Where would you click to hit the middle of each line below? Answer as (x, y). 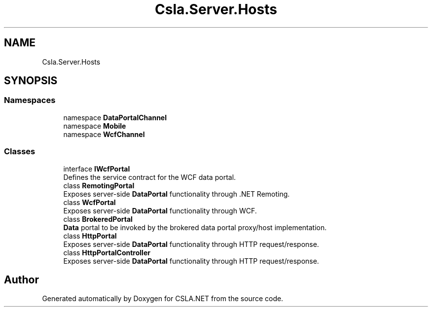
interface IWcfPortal (97, 169)
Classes (20, 152)
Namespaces (30, 100)
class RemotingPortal (99, 185)
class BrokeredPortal (98, 219)
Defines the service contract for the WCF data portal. (150, 177)
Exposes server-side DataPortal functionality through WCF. (160, 210)
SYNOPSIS (31, 81)
